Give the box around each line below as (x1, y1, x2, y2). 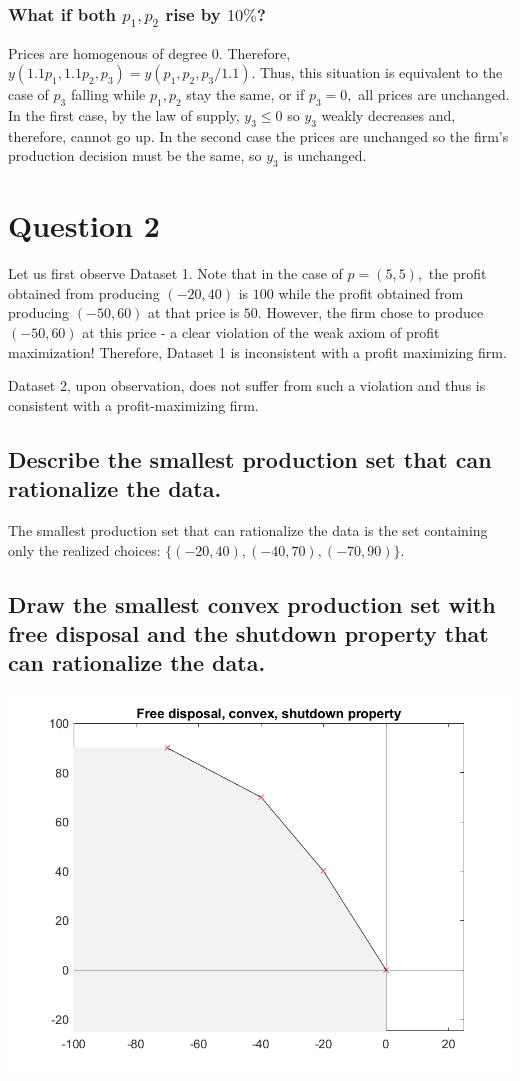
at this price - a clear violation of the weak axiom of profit (82, 322, 440, 343)
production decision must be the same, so (8, 145, 262, 166)
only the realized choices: (8, 539, 161, 560)
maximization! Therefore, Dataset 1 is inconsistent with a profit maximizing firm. (8, 341, 507, 362)
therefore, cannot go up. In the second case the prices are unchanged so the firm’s (8, 125, 509, 146)
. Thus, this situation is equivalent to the (251, 62, 503, 83)
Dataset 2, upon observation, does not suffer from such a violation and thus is (8, 375, 486, 396)
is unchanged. (283, 145, 367, 166)
